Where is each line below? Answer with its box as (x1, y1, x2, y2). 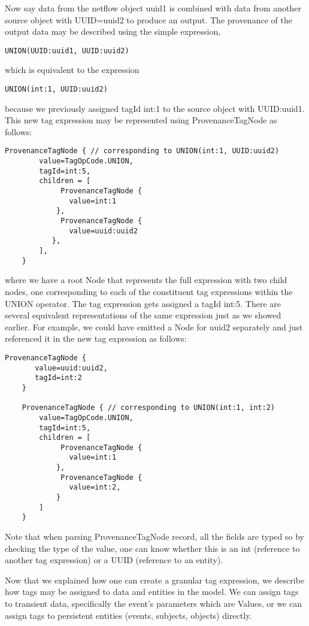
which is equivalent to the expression (5, 63, 140, 76)
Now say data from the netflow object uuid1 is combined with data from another (5, 2, 301, 14)
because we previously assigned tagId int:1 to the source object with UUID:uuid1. (5, 102, 305, 114)
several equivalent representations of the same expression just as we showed (5, 309, 281, 321)
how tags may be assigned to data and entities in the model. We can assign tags (5, 585, 299, 598)
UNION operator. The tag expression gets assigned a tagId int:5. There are (5, 297, 281, 309)
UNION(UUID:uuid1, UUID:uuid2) (5, 46, 129, 55)
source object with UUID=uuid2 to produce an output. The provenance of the (5, 13, 292, 26)
